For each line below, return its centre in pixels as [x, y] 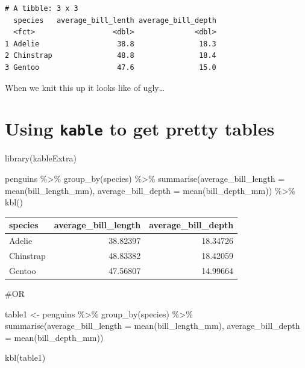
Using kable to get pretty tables [140, 129]
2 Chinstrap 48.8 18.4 [111, 56]
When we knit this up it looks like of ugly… [85, 87]
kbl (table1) [25, 357]
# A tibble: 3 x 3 [42, 8]
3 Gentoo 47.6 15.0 [111, 67]
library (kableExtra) [41, 158]
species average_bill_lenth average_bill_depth [115, 20]
